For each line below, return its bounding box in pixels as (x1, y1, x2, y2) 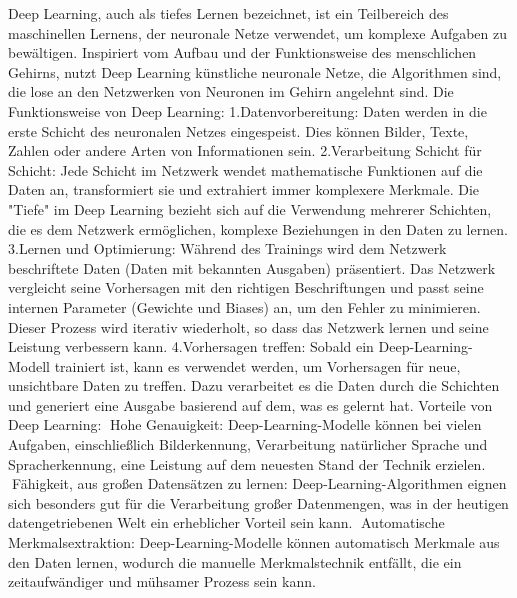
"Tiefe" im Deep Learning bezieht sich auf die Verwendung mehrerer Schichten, (8, 198, 492, 219)
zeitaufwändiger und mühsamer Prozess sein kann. (8, 571, 316, 592)
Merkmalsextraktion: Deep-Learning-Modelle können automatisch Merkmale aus (8, 532, 500, 553)
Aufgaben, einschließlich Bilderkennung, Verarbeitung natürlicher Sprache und (8, 434, 488, 455)
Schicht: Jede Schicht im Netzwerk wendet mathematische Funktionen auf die (8, 159, 483, 180)
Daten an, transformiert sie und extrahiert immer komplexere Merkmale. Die (8, 179, 480, 200)
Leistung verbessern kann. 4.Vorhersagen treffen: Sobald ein (8, 336, 374, 357)
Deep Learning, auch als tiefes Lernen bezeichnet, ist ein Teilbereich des (8, 3, 449, 23)
